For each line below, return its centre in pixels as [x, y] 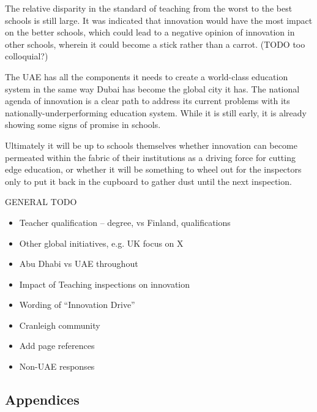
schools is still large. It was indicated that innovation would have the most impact [159, 20]
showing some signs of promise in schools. [83, 125]
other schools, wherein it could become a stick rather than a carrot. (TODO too [155, 44]
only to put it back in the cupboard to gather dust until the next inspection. [148, 181]
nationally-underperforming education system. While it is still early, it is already [156, 112]
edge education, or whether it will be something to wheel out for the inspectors [153, 169]
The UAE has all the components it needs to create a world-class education [147, 76]
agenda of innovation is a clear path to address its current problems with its [147, 101]
